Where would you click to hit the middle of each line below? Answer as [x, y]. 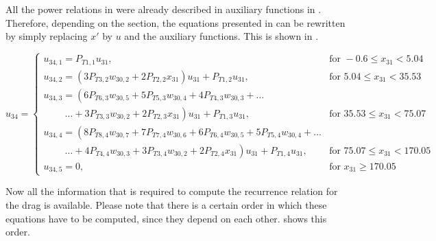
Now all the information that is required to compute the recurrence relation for [172, 191]
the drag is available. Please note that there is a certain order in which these [166, 205]
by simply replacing [47, 36]
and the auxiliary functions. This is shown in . [221, 36]
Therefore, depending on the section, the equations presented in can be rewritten [175, 22]
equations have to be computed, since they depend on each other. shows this [166, 218]
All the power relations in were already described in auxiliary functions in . [163, 9]
